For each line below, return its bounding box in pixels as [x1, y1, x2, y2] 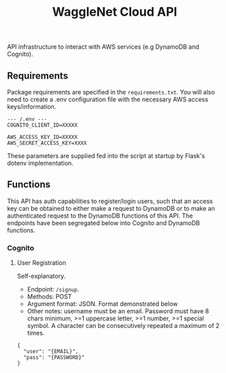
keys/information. [7, 103, 57, 110]
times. [27, 329, 45, 337]
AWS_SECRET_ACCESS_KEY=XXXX [7, 140, 87, 146]
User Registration [16, 259, 66, 267]
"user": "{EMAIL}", [23, 348, 79, 355]
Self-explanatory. [16, 272, 66, 281]
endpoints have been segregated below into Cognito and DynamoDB [7, 218, 200, 227]
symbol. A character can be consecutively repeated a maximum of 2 [27, 322, 220, 330]
